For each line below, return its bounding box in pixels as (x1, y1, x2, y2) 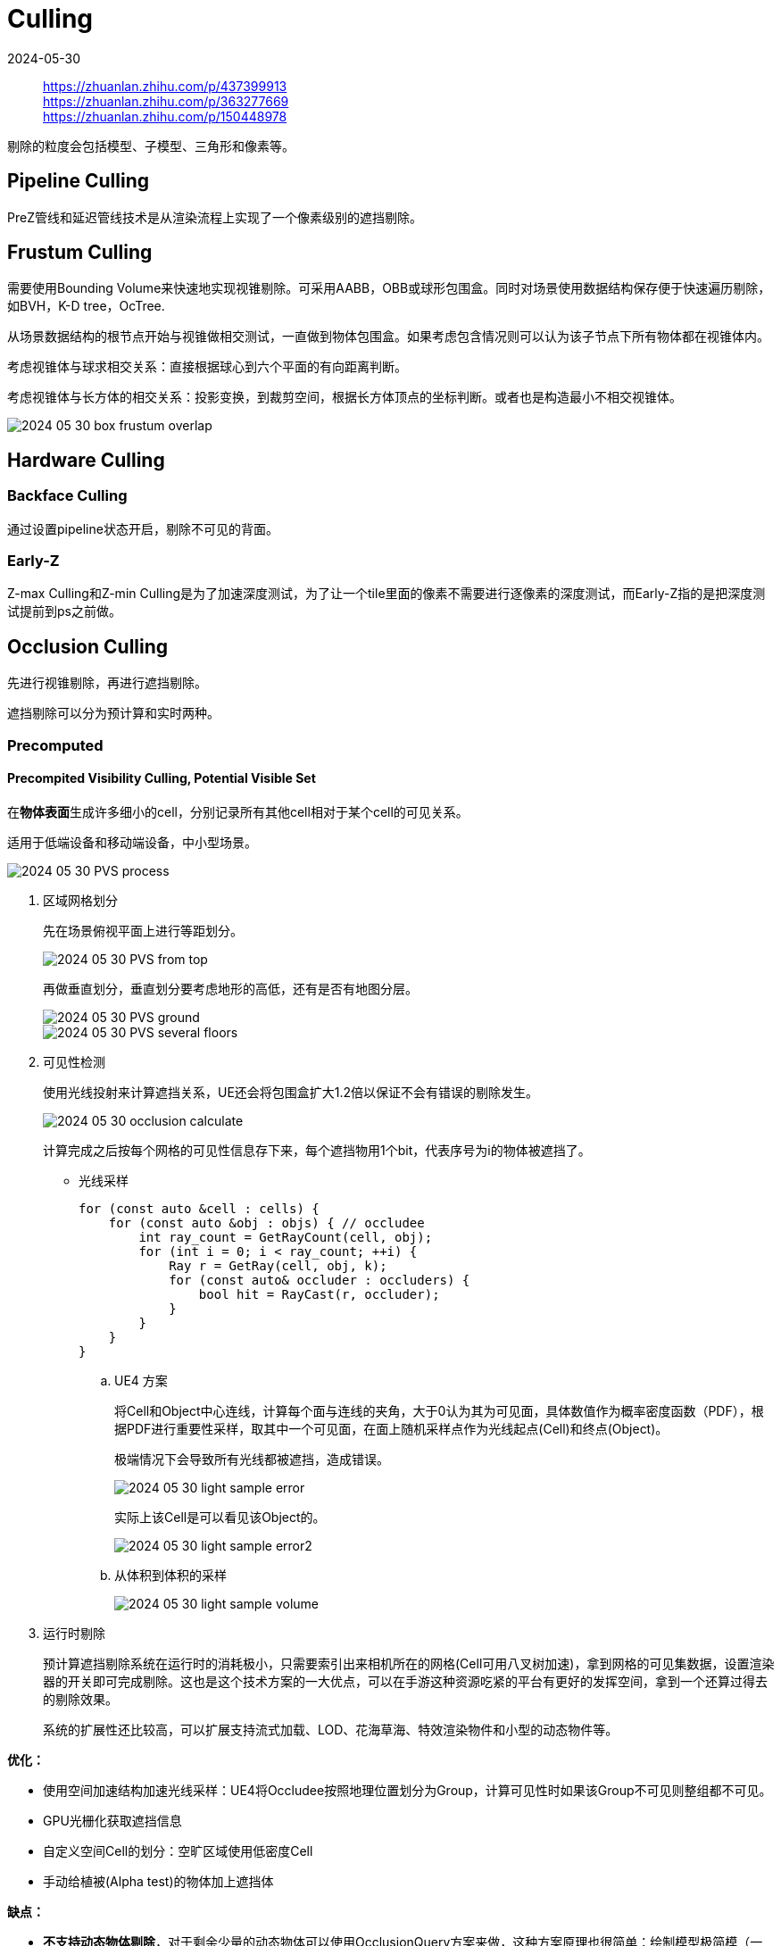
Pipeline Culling (7, 170, 150, 193)
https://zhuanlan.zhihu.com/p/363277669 (43, 93, 289, 109)
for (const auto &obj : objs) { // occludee (108, 1215, 425, 1230)
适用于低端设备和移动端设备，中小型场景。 (7, 834, 257, 850)
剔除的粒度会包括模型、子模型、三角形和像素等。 (7, 137, 295, 154)
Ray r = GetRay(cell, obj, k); (169, 1258, 387, 1273)
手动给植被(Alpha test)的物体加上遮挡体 (43, 1873, 274, 1889)
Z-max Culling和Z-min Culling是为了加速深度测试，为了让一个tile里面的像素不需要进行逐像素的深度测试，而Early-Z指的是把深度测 (7, 586, 766, 602)
